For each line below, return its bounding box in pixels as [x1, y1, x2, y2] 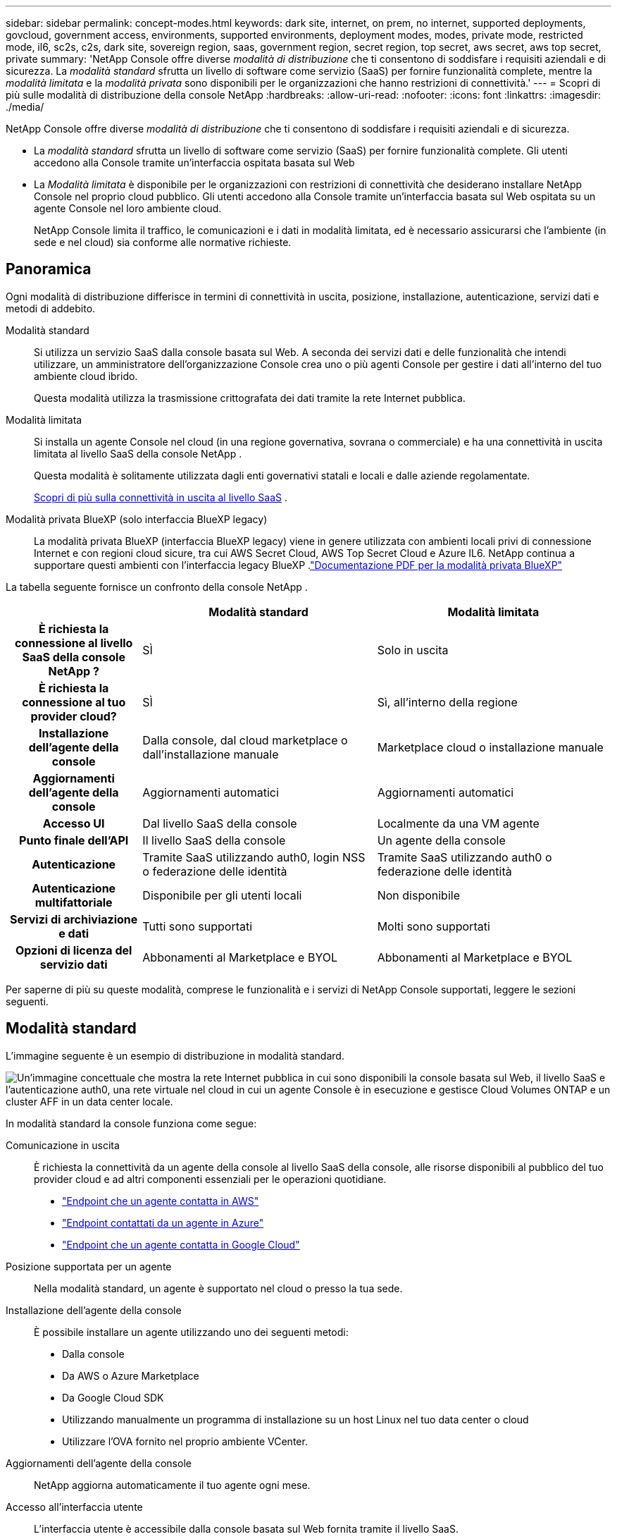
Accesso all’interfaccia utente [6, 1500, 143, 1513]
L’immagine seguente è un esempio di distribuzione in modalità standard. [6, 1049, 344, 1062]
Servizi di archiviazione [9, 912, 138, 926]
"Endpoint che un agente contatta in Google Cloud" [62, 1238, 300, 1251]
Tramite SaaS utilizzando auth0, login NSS [142, 850, 366, 864]
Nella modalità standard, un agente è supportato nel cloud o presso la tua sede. [34, 1282, 403, 1294]
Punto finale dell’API [19, 833, 129, 847]
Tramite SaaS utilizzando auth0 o [377, 850, 552, 864]
